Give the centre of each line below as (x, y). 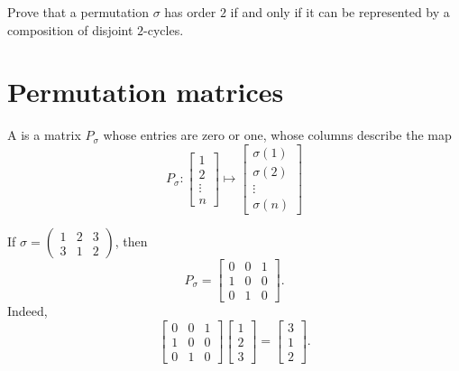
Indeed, (28, 311)
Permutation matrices (146, 92)
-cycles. (164, 29)
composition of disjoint (70, 29)
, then (131, 241)
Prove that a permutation (78, 12)
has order (190, 12)
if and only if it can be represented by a (340, 12)
